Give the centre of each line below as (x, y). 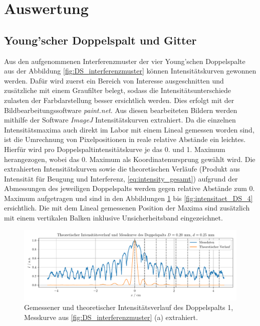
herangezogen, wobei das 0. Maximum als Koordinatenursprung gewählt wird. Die (130, 159)
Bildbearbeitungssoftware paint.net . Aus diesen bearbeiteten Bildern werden (121, 110)
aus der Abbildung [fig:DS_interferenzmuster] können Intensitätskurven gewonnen (130, 71)
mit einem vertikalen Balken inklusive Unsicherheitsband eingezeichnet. (113, 218)
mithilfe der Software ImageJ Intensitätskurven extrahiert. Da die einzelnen (120, 120)
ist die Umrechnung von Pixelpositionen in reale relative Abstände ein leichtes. (125, 139)
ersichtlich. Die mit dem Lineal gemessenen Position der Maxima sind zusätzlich (127, 208)
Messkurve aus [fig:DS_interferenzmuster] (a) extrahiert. (111, 317)
